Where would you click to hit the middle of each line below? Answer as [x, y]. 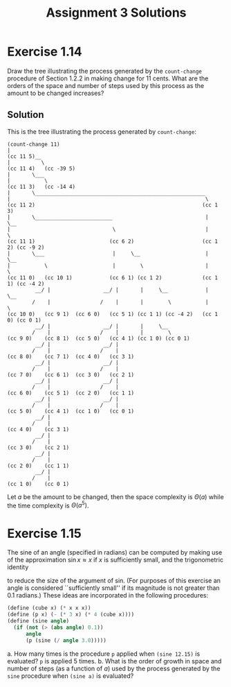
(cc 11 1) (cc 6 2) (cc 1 [112, 241]
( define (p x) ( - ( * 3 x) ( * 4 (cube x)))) [71, 615]
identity [18, 567]
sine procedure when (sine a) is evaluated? [71, 676]
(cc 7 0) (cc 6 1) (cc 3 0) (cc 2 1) [71, 375]
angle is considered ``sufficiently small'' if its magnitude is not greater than [113, 588]
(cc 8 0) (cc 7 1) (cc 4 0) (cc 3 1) [71, 356]
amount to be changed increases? [56, 93]
